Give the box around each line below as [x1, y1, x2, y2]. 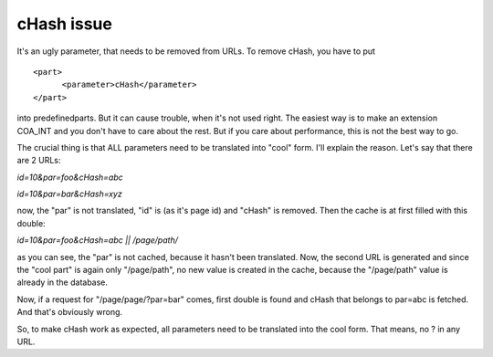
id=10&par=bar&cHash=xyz [16, 188, 122, 200]
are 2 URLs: [16, 155, 61, 166]
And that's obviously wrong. [16, 307, 123, 318]
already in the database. [16, 277, 109, 288]
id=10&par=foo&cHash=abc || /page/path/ [16, 235, 178, 246]
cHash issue [16, 14, 113, 34]
